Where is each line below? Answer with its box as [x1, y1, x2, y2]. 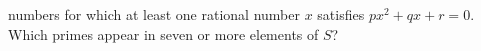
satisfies [317, 4, 365, 24]
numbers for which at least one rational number [8, 4, 300, 24]
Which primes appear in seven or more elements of [8, 23, 319, 44]
